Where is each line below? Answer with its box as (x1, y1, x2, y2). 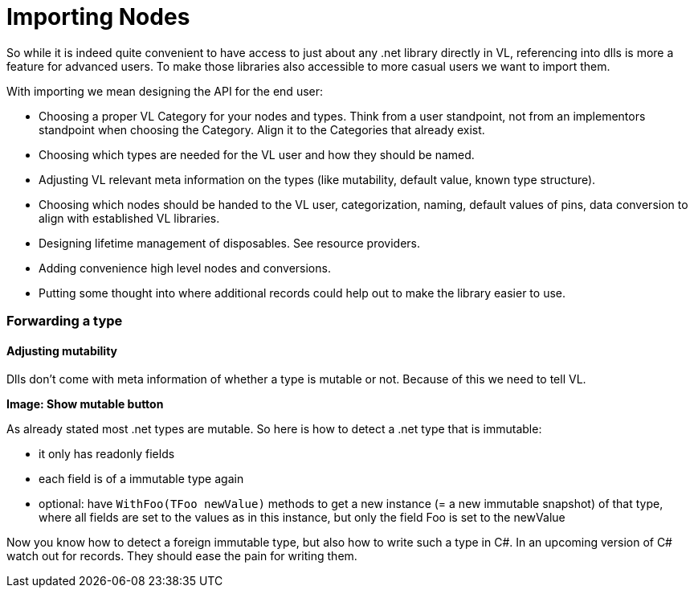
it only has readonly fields (39, 447, 175, 461)
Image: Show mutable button (6, 397, 164, 412)
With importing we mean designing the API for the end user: (6, 84, 324, 98)
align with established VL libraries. (39, 211, 220, 225)
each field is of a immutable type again (39, 472, 244, 486)
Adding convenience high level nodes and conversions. (39, 260, 331, 275)
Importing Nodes (6, 3, 190, 31)
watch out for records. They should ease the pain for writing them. (6, 549, 357, 563)
